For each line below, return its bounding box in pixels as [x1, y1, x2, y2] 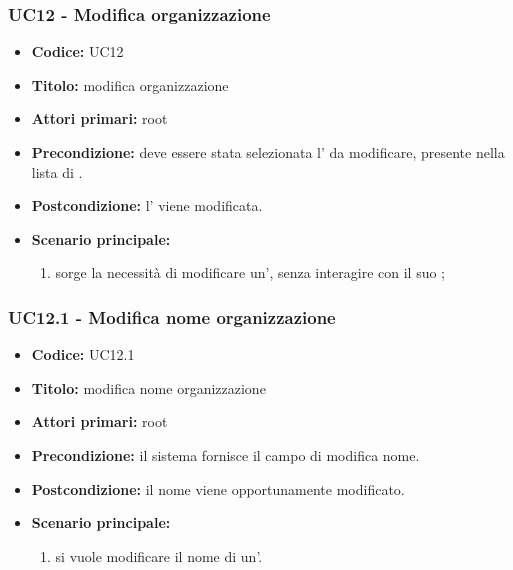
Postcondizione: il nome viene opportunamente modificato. [31, 478, 405, 499]
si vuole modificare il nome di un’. [55, 545, 263, 566]
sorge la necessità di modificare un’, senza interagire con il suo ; [55, 262, 445, 283]
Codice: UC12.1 [31, 344, 135, 365]
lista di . [31, 161, 83, 182]
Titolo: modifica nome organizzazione [31, 377, 266, 398]
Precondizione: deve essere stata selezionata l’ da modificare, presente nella [31, 142, 505, 162]
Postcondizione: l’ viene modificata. [31, 195, 263, 216]
